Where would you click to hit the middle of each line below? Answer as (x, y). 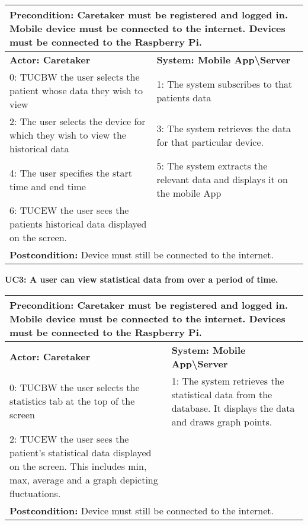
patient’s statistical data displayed (81, 452)
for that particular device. (210, 142)
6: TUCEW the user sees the (69, 210)
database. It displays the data (233, 408)
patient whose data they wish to (76, 90)
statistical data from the (222, 394)
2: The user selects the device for (78, 121)
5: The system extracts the (212, 166)
